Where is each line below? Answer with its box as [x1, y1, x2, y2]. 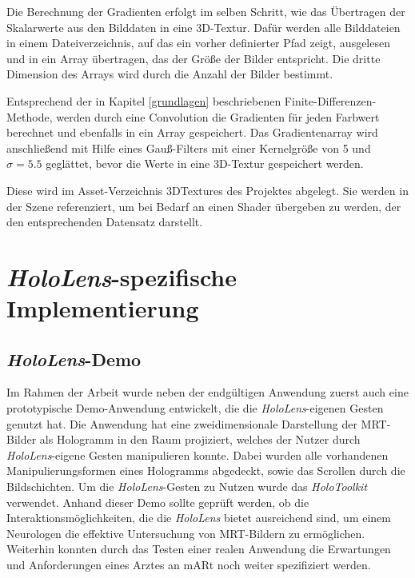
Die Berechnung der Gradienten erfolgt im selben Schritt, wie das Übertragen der [6, 3, 405, 19]
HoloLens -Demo [6, 346, 142, 371]
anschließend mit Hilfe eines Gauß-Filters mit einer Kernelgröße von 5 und [6, 139, 371, 156]
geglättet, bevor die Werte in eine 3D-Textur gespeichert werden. [46, 155, 364, 172]
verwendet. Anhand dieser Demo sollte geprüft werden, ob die [6, 493, 309, 510]
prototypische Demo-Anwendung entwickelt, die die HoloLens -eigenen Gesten [6, 400, 384, 417]
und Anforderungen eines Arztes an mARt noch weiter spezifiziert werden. [6, 556, 371, 573]
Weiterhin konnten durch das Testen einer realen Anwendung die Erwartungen [6, 540, 391, 557]
